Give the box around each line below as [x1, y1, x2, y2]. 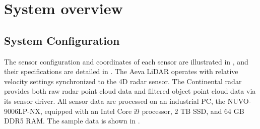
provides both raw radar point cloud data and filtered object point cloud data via [4, 86, 256, 96]
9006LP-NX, [4, 105, 42, 116]
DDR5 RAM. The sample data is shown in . [4, 115, 140, 126]
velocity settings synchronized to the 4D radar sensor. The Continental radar [4, 76, 242, 86]
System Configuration [4, 32, 120, 48]
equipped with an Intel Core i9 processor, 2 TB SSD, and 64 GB [44, 105, 244, 116]
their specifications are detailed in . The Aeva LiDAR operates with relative [4, 66, 238, 77]
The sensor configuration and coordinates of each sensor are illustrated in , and [4, 56, 248, 67]
